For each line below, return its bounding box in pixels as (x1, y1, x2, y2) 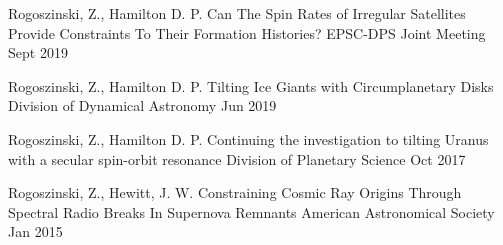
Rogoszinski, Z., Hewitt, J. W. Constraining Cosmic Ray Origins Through (8, 182, 462, 203)
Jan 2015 (8, 221, 63, 242)
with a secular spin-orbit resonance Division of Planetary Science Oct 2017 (8, 148, 466, 169)
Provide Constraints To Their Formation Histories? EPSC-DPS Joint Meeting (8, 22, 486, 43)
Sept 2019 (8, 42, 68, 63)
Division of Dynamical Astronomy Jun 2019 (8, 95, 277, 116)
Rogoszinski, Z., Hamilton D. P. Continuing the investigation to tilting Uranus (8, 128, 489, 149)
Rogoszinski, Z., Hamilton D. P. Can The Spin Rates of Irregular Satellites (8, 3, 466, 23)
